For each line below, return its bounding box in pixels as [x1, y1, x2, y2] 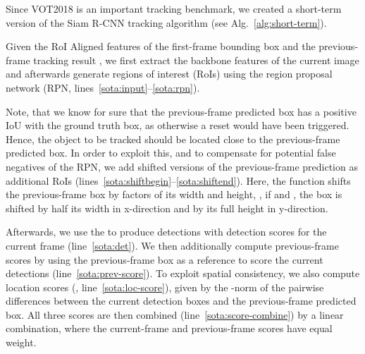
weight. [6, 335, 37, 350]
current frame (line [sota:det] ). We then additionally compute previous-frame [6, 238, 339, 252]
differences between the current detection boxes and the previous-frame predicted [6, 293, 357, 308]
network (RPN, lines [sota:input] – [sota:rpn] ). [6, 80, 200, 94]
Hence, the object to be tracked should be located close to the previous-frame [6, 131, 340, 146]
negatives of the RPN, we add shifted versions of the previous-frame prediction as [6, 159, 358, 173]
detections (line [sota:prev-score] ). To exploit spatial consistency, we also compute [6, 266, 360, 281]
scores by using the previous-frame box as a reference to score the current [6, 252, 323, 267]
